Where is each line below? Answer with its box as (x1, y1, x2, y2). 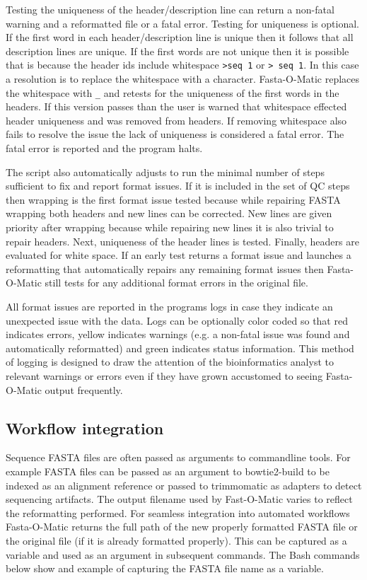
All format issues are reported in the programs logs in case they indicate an (6, 299, 333, 313)
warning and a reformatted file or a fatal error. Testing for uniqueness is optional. (6, 16, 359, 30)
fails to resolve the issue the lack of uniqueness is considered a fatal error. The (6, 127, 344, 141)
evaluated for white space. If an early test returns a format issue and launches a (6, 248, 351, 262)
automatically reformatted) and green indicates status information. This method (6, 340, 354, 355)
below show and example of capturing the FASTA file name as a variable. (6, 561, 324, 576)
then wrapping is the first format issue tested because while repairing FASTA (6, 192, 341, 207)
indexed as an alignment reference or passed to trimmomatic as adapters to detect (6, 477, 362, 492)
